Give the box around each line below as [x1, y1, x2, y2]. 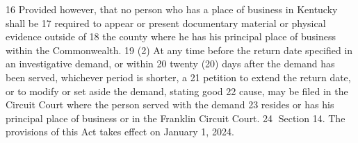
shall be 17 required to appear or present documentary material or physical [6, 15, 326, 30]
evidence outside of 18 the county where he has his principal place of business [6, 29, 336, 44]
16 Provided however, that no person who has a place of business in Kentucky [6, 2, 338, 16]
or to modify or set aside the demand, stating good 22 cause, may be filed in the [6, 83, 348, 98]
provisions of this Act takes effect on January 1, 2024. [6, 124, 234, 139]
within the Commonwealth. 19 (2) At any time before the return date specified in [6, 42, 353, 57]
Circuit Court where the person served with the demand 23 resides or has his [6, 97, 334, 112]
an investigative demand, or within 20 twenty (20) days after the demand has [6, 56, 335, 71]
